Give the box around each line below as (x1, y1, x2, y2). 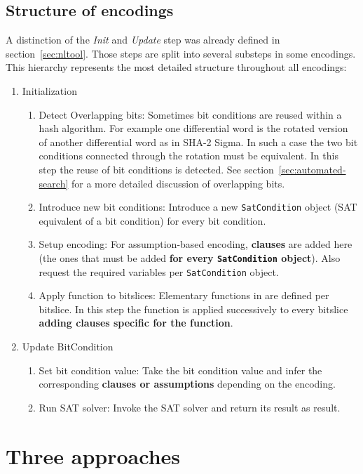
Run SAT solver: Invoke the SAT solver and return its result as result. (39, 400, 341, 414)
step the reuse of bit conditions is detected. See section (39, 162, 274, 176)
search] (39, 176, 69, 190)
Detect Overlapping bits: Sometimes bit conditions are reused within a (39, 107, 342, 121)
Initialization (22, 83, 77, 98)
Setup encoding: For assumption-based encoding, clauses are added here (39, 237, 352, 251)
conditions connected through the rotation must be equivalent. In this (39, 148, 338, 163)
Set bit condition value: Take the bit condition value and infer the (39, 362, 322, 377)
